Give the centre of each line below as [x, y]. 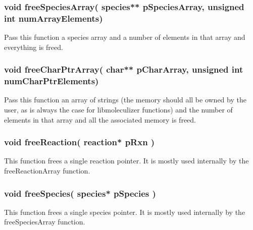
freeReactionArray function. [47, 171]
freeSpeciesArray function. [45, 222]
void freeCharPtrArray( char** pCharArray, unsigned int [124, 69]
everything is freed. [34, 47]
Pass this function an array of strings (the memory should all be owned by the [125, 100]
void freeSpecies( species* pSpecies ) [80, 193]
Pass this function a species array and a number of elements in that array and [125, 37]
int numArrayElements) [54, 18]
